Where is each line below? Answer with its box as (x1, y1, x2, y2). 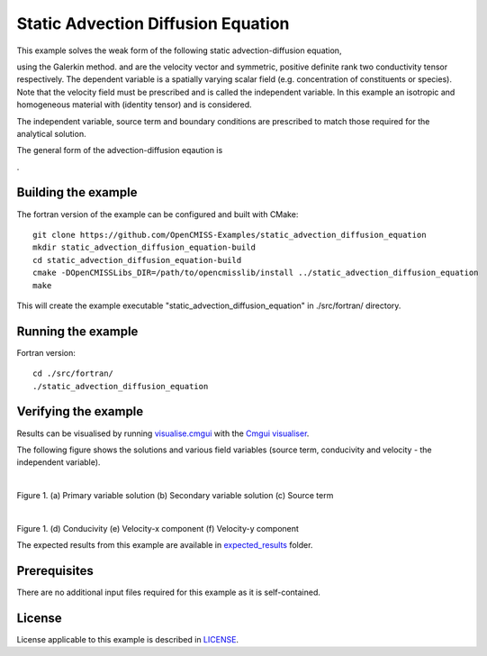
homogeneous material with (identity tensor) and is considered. (16, 99, 252, 110)
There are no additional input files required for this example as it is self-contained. (16, 587, 321, 598)
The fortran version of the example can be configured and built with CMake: (16, 208, 299, 220)
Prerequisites (16, 563, 94, 579)
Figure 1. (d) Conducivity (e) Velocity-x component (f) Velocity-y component (16, 523, 299, 533)
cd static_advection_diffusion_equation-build (32, 255, 242, 265)
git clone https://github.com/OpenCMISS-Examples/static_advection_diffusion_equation (32, 230, 427, 240)
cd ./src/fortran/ (32, 369, 114, 378)
